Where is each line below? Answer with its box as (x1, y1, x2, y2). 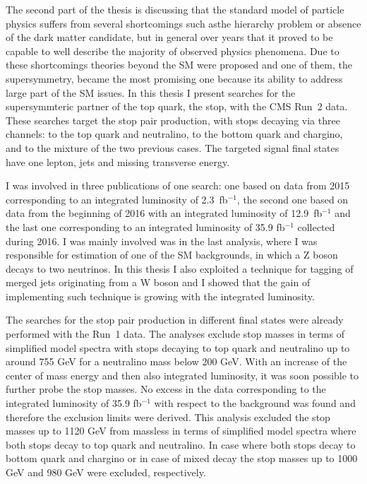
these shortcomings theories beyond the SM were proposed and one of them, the (6, 57, 352, 72)
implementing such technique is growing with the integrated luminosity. (6, 288, 315, 303)
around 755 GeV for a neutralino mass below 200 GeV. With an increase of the (6, 354, 347, 369)
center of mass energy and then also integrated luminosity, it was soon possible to (6, 367, 359, 382)
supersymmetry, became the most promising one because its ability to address (6, 71, 343, 85)
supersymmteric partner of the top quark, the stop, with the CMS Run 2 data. (6, 99, 348, 114)
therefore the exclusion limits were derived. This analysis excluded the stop (6, 409, 330, 424)
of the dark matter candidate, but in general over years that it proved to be (6, 30, 333, 45)
